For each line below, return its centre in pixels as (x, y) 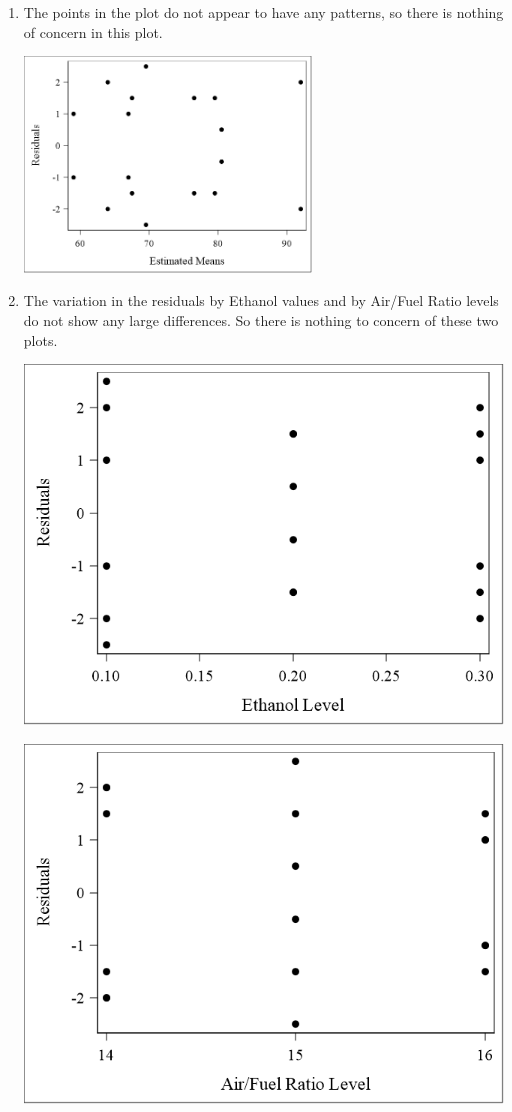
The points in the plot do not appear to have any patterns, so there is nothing (263, 12)
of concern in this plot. (93, 31)
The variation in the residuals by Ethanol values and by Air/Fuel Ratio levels (261, 300)
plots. (40, 339)
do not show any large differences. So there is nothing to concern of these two (261, 319)
